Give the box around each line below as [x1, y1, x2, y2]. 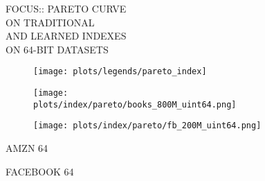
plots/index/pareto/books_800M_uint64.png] [33, 99, 237, 110]
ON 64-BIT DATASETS [6, 42, 109, 56]
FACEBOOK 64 [6, 164, 74, 178]
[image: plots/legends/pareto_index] [33, 67, 207, 77]
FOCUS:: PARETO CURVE [6, 1, 127, 15]
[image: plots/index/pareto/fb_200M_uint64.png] [33, 121, 262, 131]
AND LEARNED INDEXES [6, 28, 127, 43]
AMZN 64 [6, 141, 48, 155]
